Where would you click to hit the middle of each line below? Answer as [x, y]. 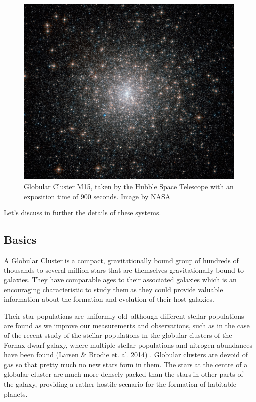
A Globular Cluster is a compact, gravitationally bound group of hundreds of [121, 260]
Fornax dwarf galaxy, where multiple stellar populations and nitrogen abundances [128, 345]
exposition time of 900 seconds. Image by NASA [97, 196]
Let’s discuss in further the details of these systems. [83, 213]
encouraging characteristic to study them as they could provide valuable [114, 289]
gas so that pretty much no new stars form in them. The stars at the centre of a [126, 364]
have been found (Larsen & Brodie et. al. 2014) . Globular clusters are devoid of [126, 355]
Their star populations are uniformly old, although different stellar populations [124, 315]
